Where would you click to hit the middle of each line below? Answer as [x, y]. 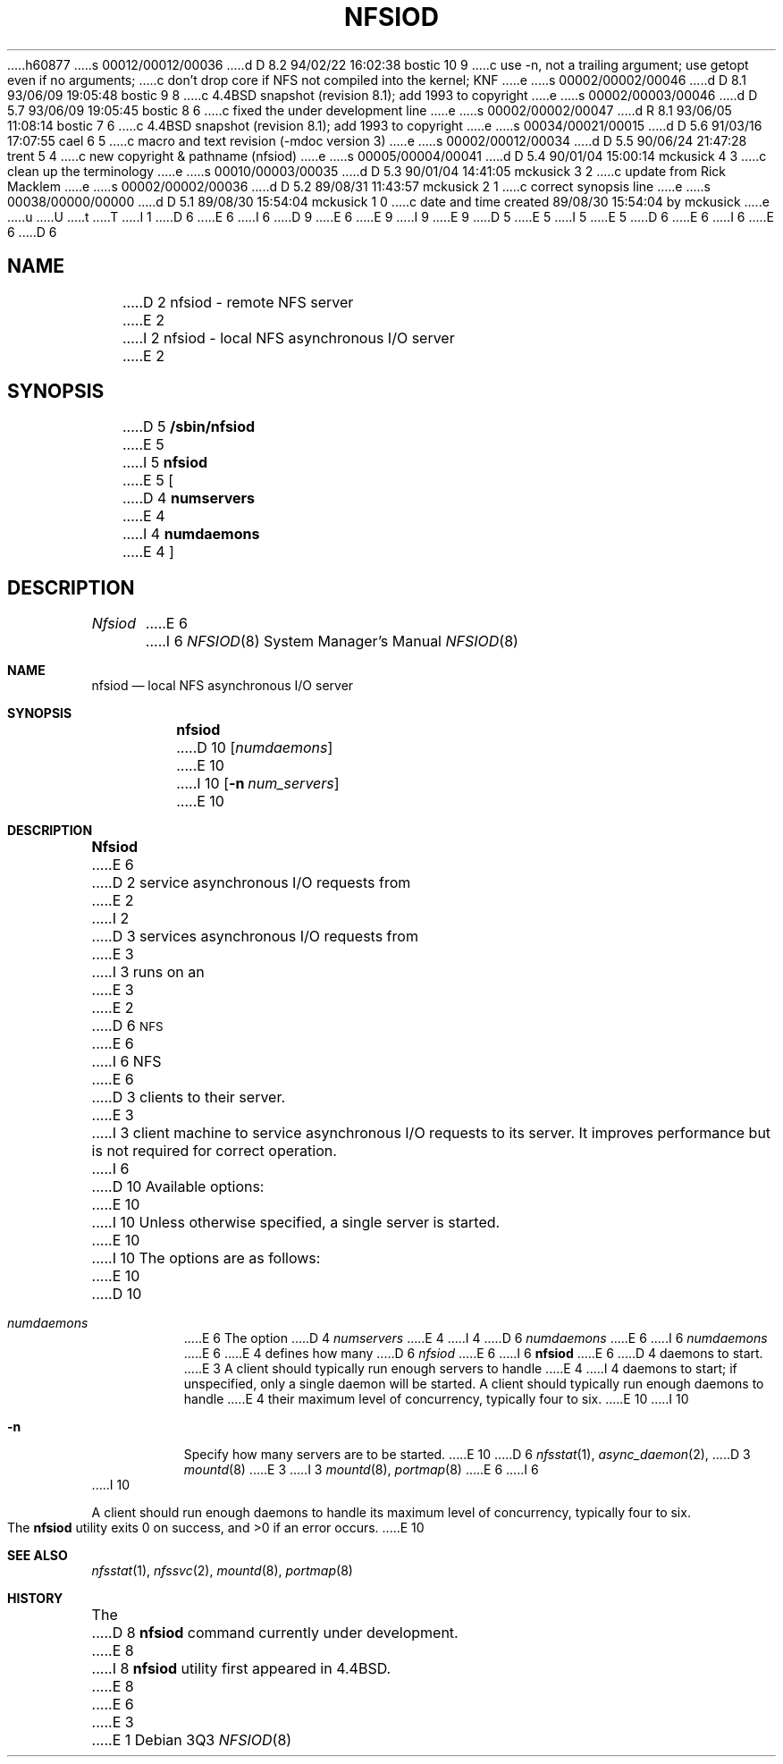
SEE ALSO [38, 1556]
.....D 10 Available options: [178, 1187]
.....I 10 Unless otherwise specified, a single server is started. [296, 1223]
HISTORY [35, 1599]
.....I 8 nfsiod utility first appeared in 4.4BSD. [241, 1669]
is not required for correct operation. [214, 1151]
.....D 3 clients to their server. [189, 1097]
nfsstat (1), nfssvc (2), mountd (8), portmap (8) [222, 1571]
